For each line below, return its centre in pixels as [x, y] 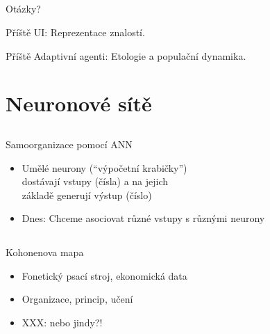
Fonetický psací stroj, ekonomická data [104, 275]
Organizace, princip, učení [77, 299]
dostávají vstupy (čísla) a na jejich [95, 181]
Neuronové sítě [79, 103]
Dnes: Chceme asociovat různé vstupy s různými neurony [143, 218]
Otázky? [23, 9]
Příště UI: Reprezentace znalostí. [75, 32]
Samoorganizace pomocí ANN [69, 144]
